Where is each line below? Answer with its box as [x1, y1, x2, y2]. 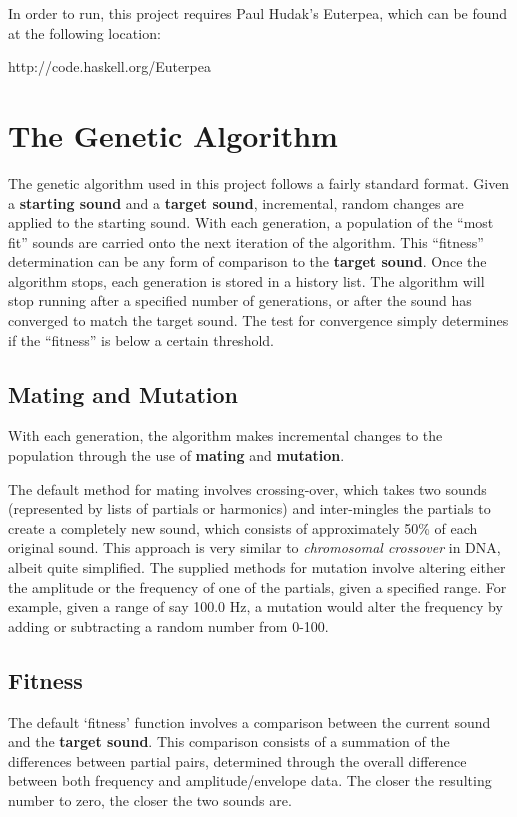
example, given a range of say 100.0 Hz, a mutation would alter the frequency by [8, 596, 503, 617]
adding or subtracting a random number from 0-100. [8, 615, 329, 636]
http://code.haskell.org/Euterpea [8, 56, 211, 77]
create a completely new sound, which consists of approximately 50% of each [8, 517, 478, 538]
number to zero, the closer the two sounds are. [8, 789, 292, 810]
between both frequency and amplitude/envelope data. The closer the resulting [8, 770, 492, 791]
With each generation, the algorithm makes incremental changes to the [8, 425, 443, 446]
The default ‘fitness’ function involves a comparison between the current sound [8, 711, 491, 732]
